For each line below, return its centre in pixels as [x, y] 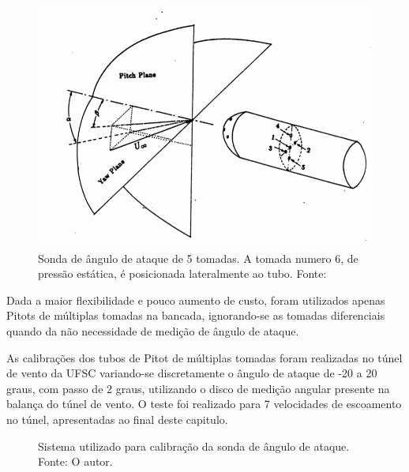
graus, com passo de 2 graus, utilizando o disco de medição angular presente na [198, 388]
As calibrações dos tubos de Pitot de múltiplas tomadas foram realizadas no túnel [204, 357]
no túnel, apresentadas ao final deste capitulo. [117, 420]
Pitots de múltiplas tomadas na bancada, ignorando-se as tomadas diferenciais [196, 315]
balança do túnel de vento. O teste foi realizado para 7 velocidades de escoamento [204, 404]
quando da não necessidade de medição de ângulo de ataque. [153, 331]
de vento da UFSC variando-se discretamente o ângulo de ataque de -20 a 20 [192, 373]
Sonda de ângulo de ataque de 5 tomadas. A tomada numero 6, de [198, 258]
